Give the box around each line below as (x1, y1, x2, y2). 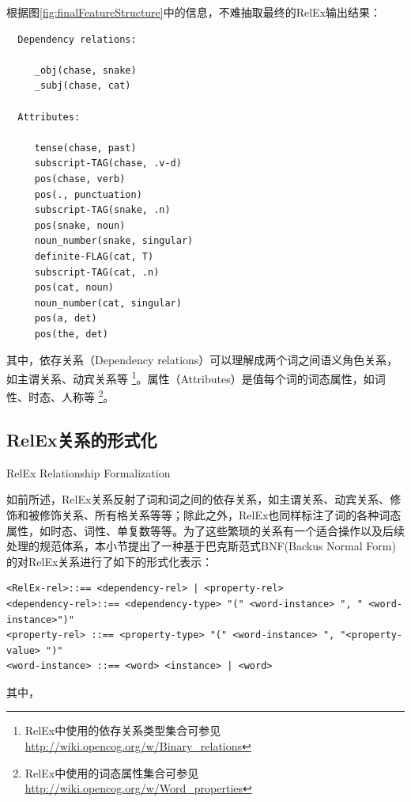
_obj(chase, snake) (34, 64, 137, 76)
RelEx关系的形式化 (6, 427, 157, 451)
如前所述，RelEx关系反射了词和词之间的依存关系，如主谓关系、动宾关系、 (6, 491, 390, 507)
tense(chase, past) (34, 142, 137, 154)
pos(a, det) (34, 313, 97, 325)
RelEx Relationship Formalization (6, 464, 171, 481)
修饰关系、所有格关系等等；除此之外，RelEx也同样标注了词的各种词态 (39, 506, 402, 523)
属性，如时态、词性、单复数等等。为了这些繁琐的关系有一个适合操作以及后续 (6, 522, 405, 538)
